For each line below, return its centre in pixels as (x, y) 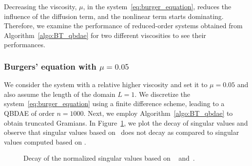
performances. (25, 45)
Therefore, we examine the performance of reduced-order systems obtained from (123, 26)
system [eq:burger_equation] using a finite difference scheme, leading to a (114, 103)
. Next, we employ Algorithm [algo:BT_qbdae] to (158, 113)
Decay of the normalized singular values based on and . (109, 158)
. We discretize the (163, 94)
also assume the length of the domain (60, 94)
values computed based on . (45, 141)
